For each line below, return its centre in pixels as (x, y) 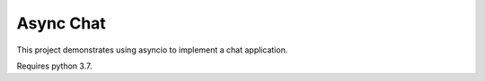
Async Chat (62, 23)
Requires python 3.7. (54, 66)
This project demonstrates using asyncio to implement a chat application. (152, 50)
